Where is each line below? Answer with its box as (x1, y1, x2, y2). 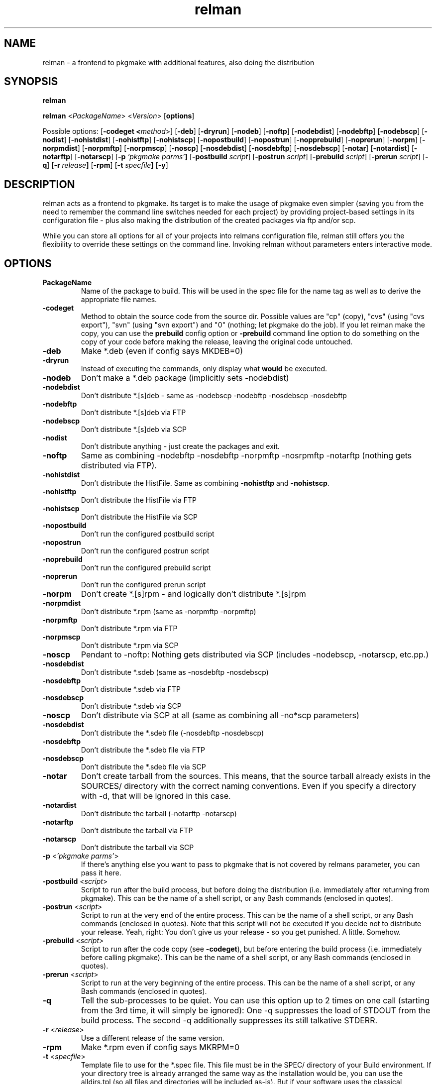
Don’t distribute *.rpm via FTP (81, 624, 178, 633)
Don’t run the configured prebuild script (81, 563, 211, 572)
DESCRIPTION (4, 178, 75, 191)
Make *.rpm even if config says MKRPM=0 (81, 1042, 240, 1053)
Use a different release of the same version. (81, 1034, 224, 1043)
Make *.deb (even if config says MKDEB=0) (81, 346, 243, 356)
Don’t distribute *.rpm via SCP (81, 641, 179, 650)
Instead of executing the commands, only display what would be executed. (81, 364, 327, 373)
